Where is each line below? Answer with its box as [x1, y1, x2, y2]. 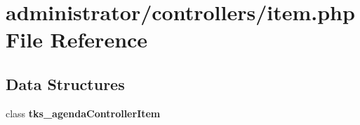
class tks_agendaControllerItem [6, 105, 161, 120]
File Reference [6, 25, 148, 54]
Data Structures [6, 73, 125, 94]
